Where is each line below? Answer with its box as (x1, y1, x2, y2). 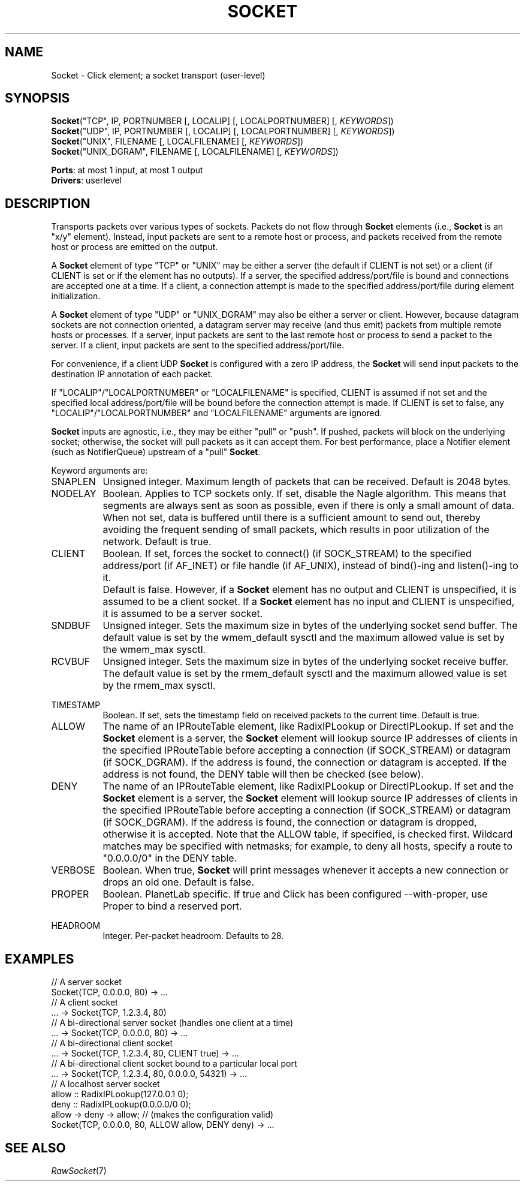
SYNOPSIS (5, 91, 70, 106)
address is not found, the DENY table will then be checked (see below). (102, 768, 424, 781)
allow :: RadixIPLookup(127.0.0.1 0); (51, 1089, 189, 1100)
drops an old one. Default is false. (102, 876, 255, 889)
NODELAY (51, 487, 96, 500)
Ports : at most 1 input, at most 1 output (51, 165, 203, 176)
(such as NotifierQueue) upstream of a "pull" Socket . (51, 447, 261, 457)
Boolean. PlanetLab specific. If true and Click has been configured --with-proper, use (102, 888, 488, 901)
